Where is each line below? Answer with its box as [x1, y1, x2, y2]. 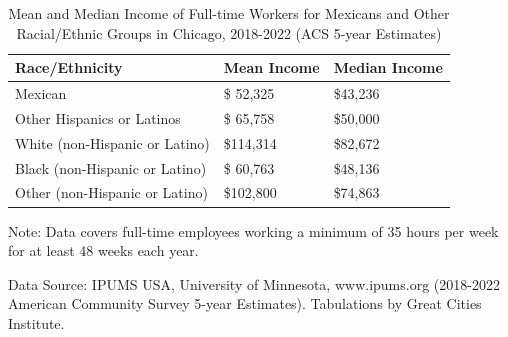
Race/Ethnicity [15, 57, 123, 78]
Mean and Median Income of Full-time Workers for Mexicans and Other [8, 3, 450, 23]
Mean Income [223, 57, 320, 78]
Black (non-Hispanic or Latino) [15, 157, 207, 178]
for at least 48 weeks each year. [8, 240, 199, 261]
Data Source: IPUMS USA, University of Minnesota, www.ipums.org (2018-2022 [8, 273, 500, 294]
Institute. [8, 312, 65, 333]
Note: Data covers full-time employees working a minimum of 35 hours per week [8, 220, 499, 241]
